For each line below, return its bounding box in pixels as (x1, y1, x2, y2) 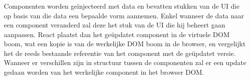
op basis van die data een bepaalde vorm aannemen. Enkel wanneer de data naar (4, 10, 244, 20)
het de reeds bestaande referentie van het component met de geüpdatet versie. (4, 48, 236, 58)
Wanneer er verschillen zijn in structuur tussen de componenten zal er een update (4, 57, 247, 67)
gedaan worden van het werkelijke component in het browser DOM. (4, 67, 204, 77)
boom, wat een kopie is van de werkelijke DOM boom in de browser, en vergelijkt (4, 39, 246, 49)
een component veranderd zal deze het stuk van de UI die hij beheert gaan (4, 20, 225, 30)
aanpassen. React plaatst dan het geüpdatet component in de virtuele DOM (4, 29, 230, 39)
